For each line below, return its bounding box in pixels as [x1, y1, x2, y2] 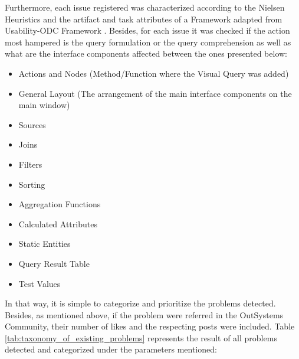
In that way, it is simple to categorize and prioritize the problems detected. [5, 297, 276, 309]
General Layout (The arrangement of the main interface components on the [18, 87, 292, 99]
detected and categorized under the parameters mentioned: [5, 343, 217, 355]
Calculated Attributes [18, 217, 97, 230]
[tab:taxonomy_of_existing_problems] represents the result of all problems [5, 331, 277, 344]
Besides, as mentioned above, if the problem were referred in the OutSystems [5, 308, 284, 321]
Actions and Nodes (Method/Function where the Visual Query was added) [18, 67, 289, 79]
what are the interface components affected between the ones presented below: [5, 47, 287, 60]
